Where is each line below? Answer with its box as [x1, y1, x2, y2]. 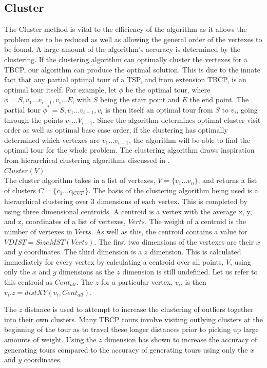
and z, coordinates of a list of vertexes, [4, 216, 126, 227]
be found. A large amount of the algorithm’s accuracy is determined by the [4, 44, 240, 54]
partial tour [4, 104, 41, 115]
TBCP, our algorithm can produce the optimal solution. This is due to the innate [4, 64, 260, 75]
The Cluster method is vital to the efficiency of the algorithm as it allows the [4, 24, 247, 34]
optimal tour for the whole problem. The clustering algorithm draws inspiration [4, 144, 255, 155]
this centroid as [4, 276, 52, 287]
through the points [4, 114, 63, 125]
